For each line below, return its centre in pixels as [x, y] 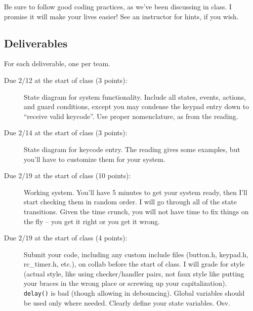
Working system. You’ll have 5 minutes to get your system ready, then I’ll [136, 192]
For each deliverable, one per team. [57, 63]
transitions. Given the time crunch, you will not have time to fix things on [136, 211]
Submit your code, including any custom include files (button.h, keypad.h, [136, 254]
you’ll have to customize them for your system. [95, 159]
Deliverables [36, 43]
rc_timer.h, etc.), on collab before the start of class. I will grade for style [134, 264]
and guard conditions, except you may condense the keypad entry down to [136, 106]
